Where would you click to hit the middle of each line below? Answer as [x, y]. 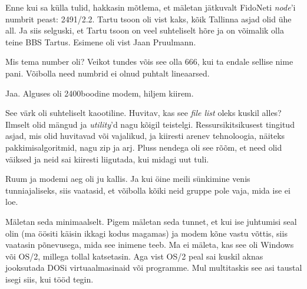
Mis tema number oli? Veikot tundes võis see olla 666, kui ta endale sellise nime [149, 62]
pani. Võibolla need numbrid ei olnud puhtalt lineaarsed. [108, 73]
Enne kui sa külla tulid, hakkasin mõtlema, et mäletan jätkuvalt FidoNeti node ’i [151, 7]
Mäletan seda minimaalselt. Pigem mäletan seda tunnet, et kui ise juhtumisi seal [151, 221]
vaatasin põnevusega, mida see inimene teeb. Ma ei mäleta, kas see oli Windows [150, 245]
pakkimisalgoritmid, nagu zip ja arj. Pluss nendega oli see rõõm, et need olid [144, 147]
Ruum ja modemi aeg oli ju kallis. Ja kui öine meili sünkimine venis [128, 179]
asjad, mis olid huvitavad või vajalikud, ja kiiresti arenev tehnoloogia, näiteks [145, 136]
